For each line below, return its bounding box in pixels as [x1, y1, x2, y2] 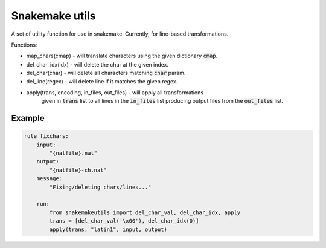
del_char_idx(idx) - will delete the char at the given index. [26, 60, 169, 68]
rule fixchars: [24, 133, 69, 140]
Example [11, 113, 45, 123]
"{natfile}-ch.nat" [49, 166, 107, 174]
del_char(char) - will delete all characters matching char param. [26, 70, 186, 77]
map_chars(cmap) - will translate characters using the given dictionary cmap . [26, 52, 218, 60]
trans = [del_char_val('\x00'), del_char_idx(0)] [49, 218, 199, 224]
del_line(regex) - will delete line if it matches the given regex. [26, 77, 178, 85]
